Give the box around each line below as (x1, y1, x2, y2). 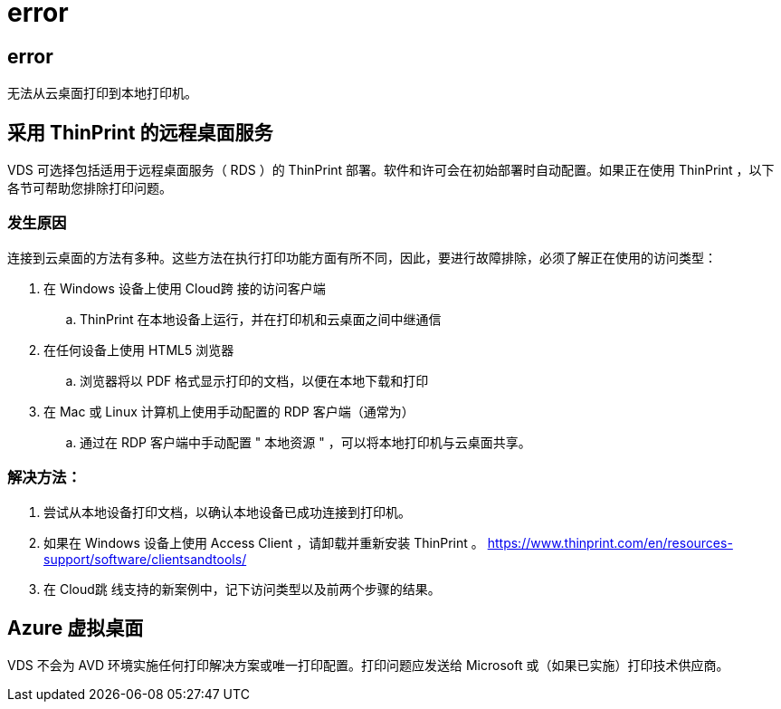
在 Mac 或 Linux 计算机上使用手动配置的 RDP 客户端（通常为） (43, 403, 414, 419)
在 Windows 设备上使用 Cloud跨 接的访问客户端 (43, 280, 326, 296)
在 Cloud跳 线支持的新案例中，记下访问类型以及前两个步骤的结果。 (43, 580, 441, 597)
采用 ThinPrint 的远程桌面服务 (7, 120, 273, 144)
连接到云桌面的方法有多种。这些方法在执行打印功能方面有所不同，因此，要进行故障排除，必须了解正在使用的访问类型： (7, 249, 717, 265)
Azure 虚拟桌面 (7, 616, 144, 639)
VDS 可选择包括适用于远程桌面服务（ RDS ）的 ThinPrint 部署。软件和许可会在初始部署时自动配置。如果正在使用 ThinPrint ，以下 (7, 162, 775, 178)
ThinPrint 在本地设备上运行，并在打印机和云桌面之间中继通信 (80, 311, 442, 327)
